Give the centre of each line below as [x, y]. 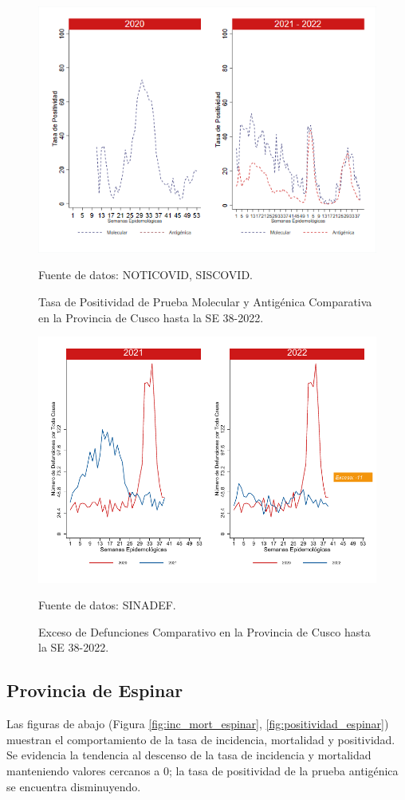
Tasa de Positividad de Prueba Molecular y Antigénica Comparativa [205, 302]
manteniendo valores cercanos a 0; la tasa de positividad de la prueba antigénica [202, 770]
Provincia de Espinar [95, 690]
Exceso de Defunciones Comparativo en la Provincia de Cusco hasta [204, 631]
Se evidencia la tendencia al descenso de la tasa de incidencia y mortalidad [189, 755]
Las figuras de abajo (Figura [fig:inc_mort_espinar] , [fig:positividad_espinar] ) [198, 724]
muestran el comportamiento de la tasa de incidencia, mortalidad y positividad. [201, 739]
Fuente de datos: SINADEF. [107, 605]
